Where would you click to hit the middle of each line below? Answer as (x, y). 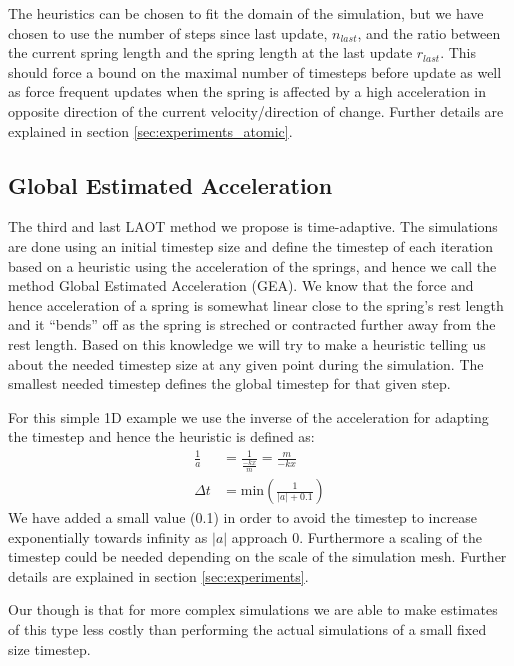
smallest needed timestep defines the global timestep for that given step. (229, 383)
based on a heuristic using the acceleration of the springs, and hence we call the (252, 265)
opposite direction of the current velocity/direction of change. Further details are (256, 110)
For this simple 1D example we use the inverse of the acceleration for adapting (248, 416)
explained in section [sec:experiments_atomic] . (150, 130)
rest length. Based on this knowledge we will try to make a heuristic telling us (247, 343)
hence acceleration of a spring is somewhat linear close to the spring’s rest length (256, 304)
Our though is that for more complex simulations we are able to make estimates (253, 609)
